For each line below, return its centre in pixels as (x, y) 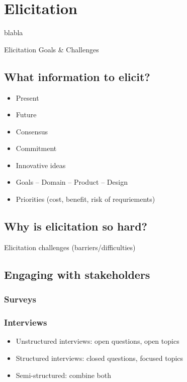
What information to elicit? (77, 76)
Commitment (36, 148)
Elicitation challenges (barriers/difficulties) (70, 247)
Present (27, 97)
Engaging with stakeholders (77, 274)
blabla (14, 32)
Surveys (20, 299)
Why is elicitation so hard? (76, 226)
